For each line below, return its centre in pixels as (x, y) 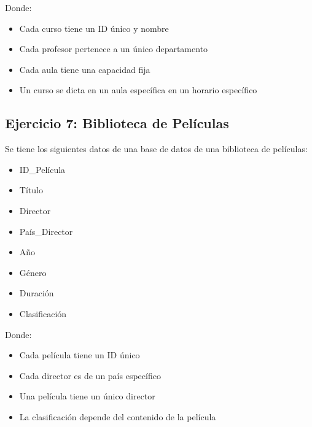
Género (33, 272)
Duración (37, 293)
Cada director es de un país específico (90, 375)
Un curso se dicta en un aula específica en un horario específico (138, 90)
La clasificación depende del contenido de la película (118, 416)
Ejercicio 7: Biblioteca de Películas (117, 123)
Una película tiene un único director (87, 396)
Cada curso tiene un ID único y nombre (94, 28)
